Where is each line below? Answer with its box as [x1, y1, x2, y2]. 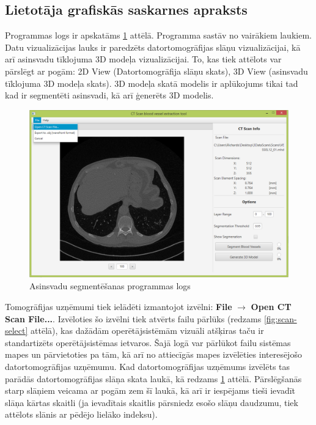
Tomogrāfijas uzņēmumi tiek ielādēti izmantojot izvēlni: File [5, 300, 232, 313]
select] [5, 324, 28, 337]
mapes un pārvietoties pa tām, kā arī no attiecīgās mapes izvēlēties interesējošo [5, 348, 302, 361]
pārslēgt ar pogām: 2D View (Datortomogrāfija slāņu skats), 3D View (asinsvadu [5, 64, 308, 77]
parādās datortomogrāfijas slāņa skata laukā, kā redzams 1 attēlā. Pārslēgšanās [5, 372, 302, 385]
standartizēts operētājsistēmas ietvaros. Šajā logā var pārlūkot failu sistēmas [5, 336, 291, 349]
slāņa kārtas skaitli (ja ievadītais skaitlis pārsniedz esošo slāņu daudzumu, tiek [5, 396, 298, 408]
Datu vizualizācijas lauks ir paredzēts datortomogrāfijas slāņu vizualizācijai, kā [5, 40, 301, 53]
